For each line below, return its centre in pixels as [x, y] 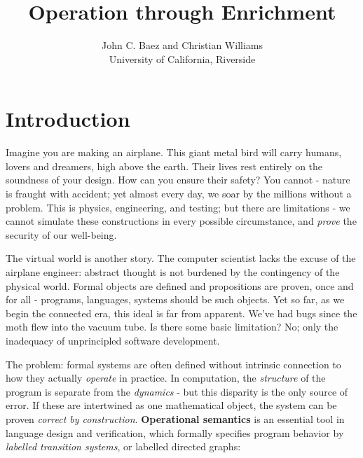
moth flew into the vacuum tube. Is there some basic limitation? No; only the [172, 327]
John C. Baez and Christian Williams [182, 45]
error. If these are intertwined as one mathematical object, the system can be [171, 405]
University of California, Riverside [182, 58]
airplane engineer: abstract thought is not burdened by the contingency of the [173, 272]
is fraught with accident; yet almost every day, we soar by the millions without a [179, 194]
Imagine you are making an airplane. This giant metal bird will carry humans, [174, 152]
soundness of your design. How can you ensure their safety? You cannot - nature [178, 180]
